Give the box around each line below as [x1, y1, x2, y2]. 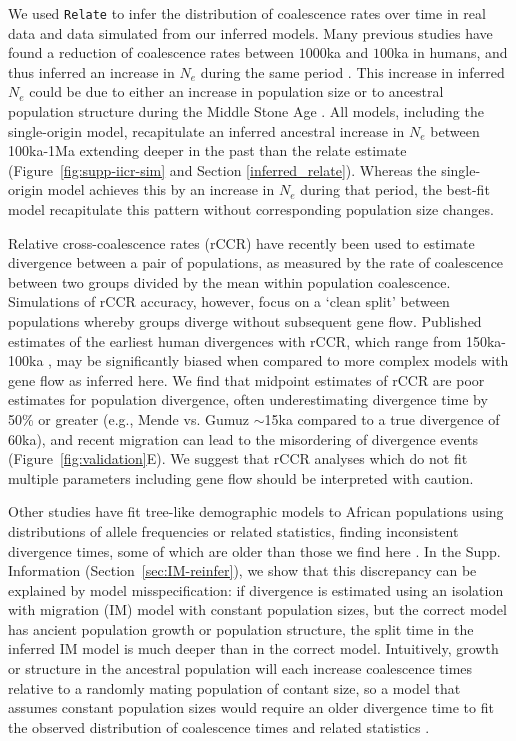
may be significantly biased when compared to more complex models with [56, 350, 509, 371]
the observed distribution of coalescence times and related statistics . [8, 716, 430, 737]
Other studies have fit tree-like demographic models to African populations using [8, 501, 504, 522]
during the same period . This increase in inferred [200, 61, 505, 82]
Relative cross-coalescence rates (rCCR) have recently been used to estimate [8, 232, 475, 253]
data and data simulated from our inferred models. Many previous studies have [8, 22, 493, 43]
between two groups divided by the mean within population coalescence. [8, 271, 451, 292]
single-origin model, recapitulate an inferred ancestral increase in [8, 120, 405, 141]
